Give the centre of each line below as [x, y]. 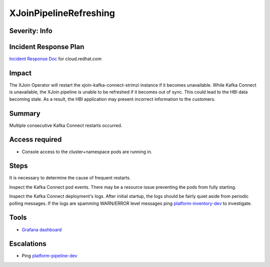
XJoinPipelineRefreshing [62, 13]
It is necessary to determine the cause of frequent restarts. [70, 178]
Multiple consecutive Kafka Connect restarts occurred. [66, 125]
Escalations [28, 244]
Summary [25, 113]
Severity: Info [31, 31]
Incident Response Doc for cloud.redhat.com [55, 59]
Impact [20, 73]
